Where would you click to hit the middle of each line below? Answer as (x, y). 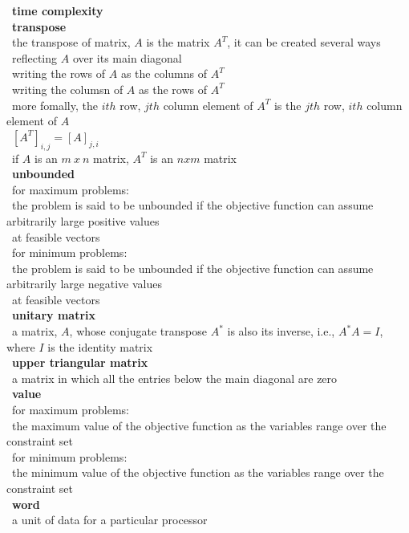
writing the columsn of (67, 89)
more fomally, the (55, 105)
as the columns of (164, 73)
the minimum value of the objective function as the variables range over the (198, 472)
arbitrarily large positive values (83, 220)
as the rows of (173, 89)
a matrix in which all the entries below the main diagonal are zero (174, 378)
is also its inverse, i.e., (281, 331)
